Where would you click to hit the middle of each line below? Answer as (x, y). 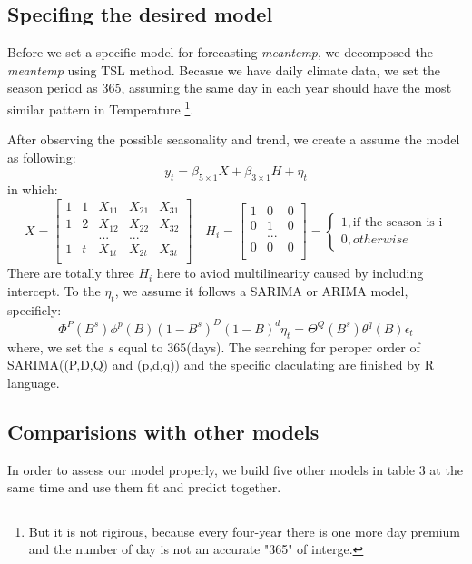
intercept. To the (54, 290)
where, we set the (56, 346)
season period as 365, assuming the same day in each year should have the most (230, 88)
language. (34, 382)
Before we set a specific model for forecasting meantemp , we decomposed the (220, 52)
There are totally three (71, 273)
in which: (33, 189)
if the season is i (398, 223)
